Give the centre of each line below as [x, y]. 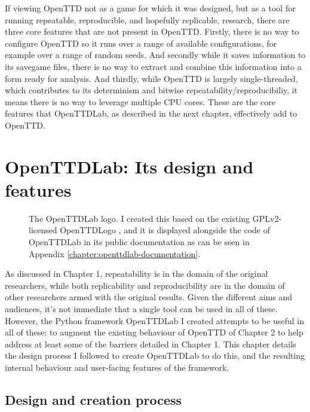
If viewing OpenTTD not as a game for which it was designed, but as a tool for [150, 8]
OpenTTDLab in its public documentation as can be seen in [139, 242]
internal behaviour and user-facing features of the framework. [117, 367]
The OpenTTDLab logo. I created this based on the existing [139, 218]
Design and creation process [93, 399]
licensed [43, 230]
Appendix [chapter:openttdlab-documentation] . [115, 253]
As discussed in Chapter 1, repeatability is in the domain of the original [136, 274]
